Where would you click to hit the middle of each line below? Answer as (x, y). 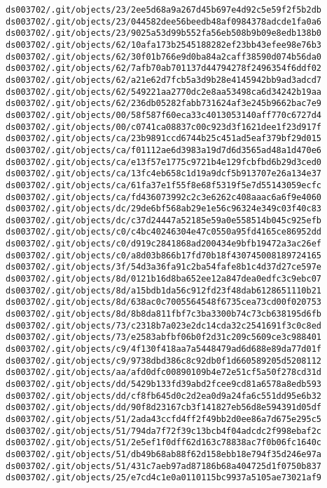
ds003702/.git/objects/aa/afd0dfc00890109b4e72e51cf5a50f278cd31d (164, 372)
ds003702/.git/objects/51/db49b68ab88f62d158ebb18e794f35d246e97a (164, 454)
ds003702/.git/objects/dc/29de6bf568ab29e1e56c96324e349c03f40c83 (164, 209)
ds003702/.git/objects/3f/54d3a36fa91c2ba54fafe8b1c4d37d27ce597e (164, 267)
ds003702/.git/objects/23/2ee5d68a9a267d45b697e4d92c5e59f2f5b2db (164, 10)
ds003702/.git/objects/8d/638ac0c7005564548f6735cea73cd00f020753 (164, 302)
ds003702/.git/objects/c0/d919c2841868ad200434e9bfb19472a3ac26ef (164, 244)
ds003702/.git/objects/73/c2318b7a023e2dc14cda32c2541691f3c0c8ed (164, 325)
